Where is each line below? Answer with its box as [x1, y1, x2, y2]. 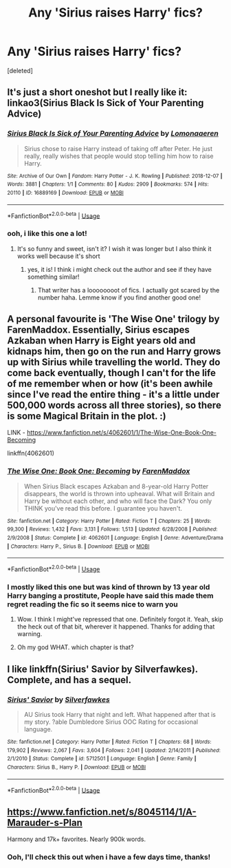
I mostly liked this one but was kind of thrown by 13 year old [7, 582, 210, 591]
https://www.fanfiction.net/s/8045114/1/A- [7, 806, 197, 818]
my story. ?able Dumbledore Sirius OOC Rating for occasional [23, 718, 198, 726]
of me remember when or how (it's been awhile [7, 377, 213, 389]
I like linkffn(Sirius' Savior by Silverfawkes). [7, 663, 198, 675]
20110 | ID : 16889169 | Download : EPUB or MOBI [7, 189, 124, 196]
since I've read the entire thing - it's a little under [7, 388, 220, 400]
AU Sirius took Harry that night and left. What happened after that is [23, 710, 217, 718]
